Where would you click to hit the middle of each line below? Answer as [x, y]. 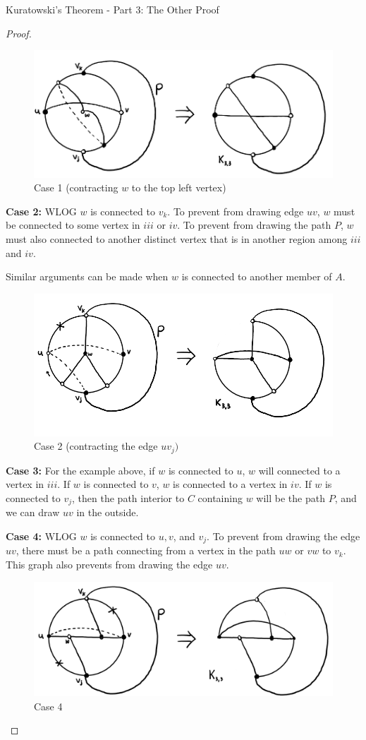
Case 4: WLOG [41, 536]
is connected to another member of [257, 276]
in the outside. [108, 512]
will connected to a [299, 470]
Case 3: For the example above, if [80, 470]
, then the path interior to [128, 497]
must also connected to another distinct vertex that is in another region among [177, 239]
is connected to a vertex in [230, 484]
